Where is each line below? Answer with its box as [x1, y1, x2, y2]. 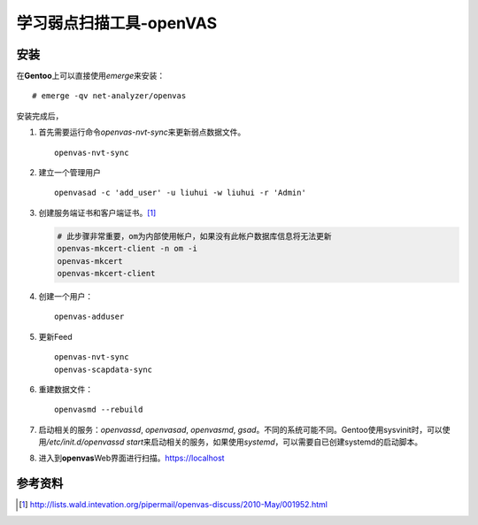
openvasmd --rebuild [54, 405, 143, 415]
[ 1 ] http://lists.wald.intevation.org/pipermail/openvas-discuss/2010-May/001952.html [19, 499, 328, 510]
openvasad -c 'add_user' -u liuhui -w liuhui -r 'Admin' [54, 188, 307, 198]
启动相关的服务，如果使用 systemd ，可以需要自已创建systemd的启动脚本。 [150, 436, 423, 447]
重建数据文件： [38, 383, 93, 394]
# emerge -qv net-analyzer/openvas [32, 91, 187, 101]
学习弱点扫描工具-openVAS [16, 13, 218, 33]
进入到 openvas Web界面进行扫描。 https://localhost [38, 452, 225, 464]
